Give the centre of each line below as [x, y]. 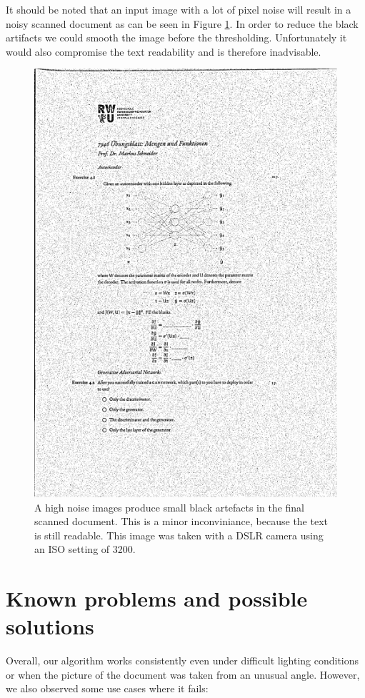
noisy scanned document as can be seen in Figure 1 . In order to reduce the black [182, 23]
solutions [50, 626]
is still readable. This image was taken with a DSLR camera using [179, 535]
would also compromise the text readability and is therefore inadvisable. [164, 51]
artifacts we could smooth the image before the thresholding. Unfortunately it [176, 38]
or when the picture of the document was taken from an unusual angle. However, [183, 674]
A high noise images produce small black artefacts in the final [169, 507]
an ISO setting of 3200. [85, 549]
